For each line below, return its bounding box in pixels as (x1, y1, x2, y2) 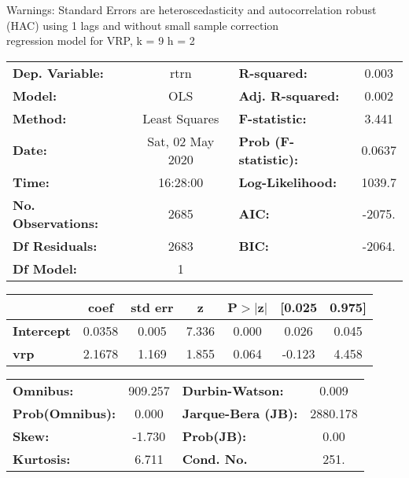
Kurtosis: (13, 449, 71, 468)
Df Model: (13, 259, 77, 278)
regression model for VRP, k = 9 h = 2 (6, 32, 195, 49)
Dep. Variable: (13, 63, 104, 82)
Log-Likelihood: (238, 172, 337, 191)
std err (131, 297, 174, 316)
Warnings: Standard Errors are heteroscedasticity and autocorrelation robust (6, 2, 377, 17)
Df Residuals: (13, 236, 98, 255)
